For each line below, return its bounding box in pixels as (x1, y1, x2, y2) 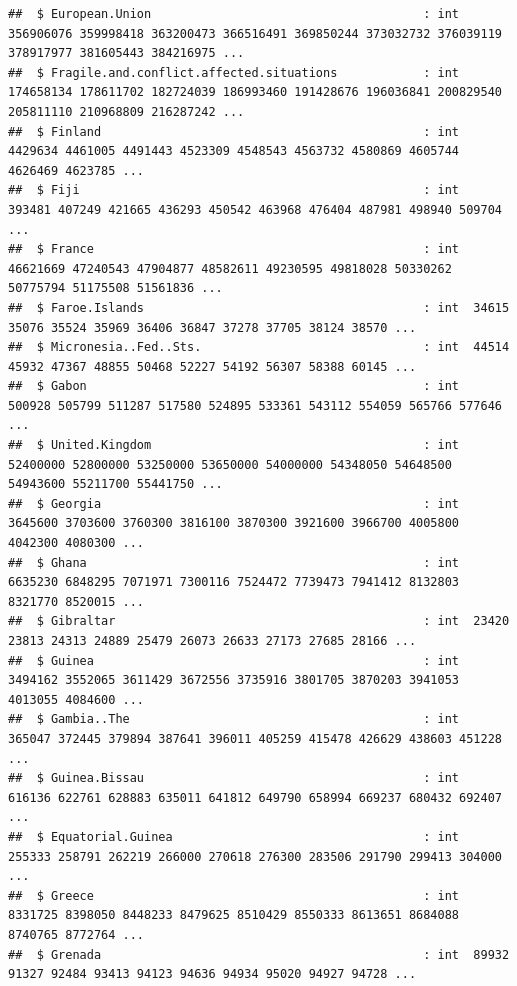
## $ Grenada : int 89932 (8, 947, 510, 962)
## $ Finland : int (8, 124, 460, 139)
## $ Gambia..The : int (8, 712, 460, 727)
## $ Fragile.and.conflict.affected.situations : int (8, 65, 460, 80)
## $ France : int (8, 242, 460, 257)
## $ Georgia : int (8, 496, 460, 511)
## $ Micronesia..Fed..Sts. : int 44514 (8, 340, 510, 355)
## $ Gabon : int (8, 379, 460, 394)
